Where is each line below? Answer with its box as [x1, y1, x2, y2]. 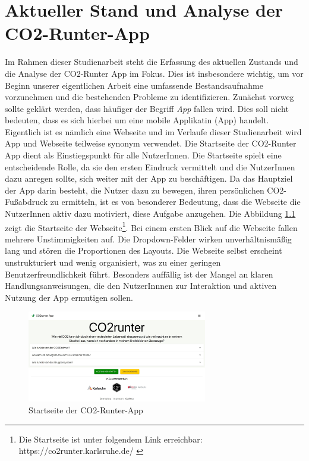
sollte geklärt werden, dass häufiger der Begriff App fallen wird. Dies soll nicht [5, 102, 289, 114]
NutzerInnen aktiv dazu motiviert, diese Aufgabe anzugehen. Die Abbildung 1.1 [5, 207, 296, 220]
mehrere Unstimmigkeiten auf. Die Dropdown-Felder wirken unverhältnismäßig [5, 232, 292, 245]
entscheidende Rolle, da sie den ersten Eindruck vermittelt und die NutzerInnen [5, 160, 295, 173]
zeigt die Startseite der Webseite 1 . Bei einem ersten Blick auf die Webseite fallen [5, 219, 298, 233]
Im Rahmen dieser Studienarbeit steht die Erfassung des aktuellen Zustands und [5, 55, 298, 68]
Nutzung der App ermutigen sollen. [5, 291, 134, 303]
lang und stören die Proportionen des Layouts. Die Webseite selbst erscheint [5, 244, 282, 257]
